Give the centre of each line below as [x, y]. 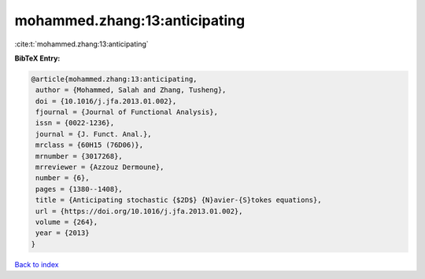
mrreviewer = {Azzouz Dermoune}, [100, 167]
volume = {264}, [67, 222]
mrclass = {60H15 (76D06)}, [90, 145]
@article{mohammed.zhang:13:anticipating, [114, 79]
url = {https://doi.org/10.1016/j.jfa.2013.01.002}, [139, 211]
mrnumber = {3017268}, [79, 156]
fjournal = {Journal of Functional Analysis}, [127, 112]
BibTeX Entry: [37, 58]
